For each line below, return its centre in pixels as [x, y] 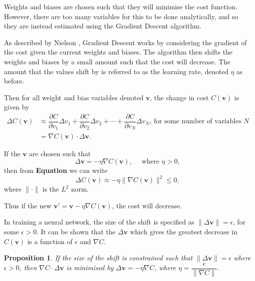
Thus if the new [28, 205]
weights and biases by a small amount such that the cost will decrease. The [117, 61]
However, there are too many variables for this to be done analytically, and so [121, 16]
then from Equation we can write [56, 170]
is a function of [50, 241]
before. [14, 81]
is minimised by [90, 267]
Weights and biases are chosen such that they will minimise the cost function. [121, 6]
